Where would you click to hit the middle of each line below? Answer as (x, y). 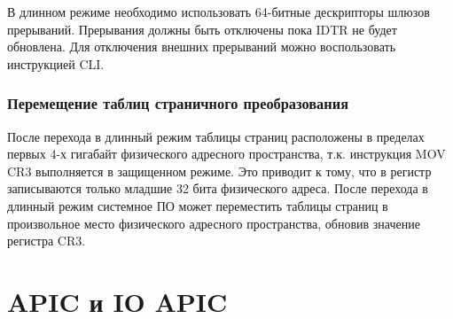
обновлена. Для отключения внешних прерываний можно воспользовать (202, 47)
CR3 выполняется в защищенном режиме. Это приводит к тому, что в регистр (219, 171)
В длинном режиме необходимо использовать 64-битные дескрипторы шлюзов (219, 12)
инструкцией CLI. (56, 63)
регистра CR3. (47, 241)
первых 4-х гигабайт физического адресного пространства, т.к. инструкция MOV (226, 154)
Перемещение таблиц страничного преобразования (178, 103)
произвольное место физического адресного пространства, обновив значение (214, 223)
